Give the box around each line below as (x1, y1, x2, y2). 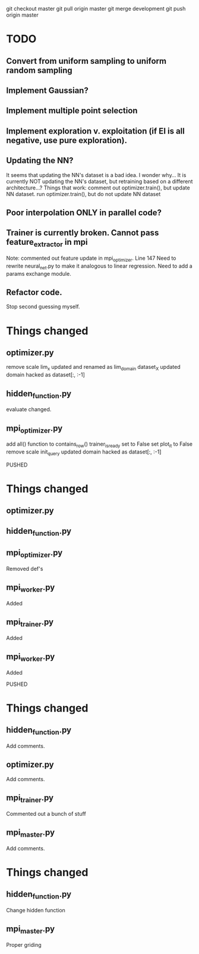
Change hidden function (6, 907, 65, 914)
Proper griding (6, 941, 42, 949)
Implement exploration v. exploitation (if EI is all (6, 126, 185, 136)
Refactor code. (6, 287, 62, 297)
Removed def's (6, 565, 43, 572)
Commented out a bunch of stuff (6, 810, 86, 817)
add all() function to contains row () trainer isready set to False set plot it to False (6, 440, 193, 449)
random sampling (6, 65, 72, 75)
